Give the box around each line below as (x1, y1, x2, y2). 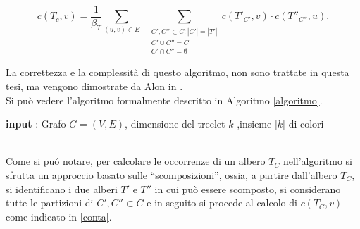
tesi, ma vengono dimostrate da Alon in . (6, 79, 183, 94)
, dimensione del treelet (125, 116, 225, 131)
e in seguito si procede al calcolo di (147, 195, 297, 210)
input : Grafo (6, 116, 66, 131)
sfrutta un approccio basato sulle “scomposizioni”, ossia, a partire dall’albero (6, 168, 337, 182)
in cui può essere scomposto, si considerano (154, 181, 341, 196)
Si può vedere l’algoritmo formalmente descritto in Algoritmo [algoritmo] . (6, 92, 323, 107)
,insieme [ (237, 116, 278, 131)
